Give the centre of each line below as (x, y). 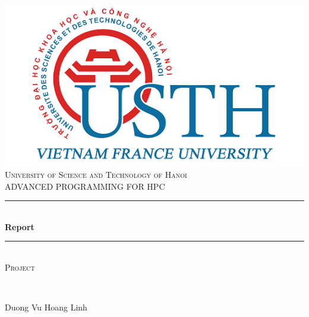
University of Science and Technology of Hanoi (96, 174)
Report (20, 226)
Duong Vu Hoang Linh (46, 307)
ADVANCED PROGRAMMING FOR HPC (85, 186)
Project (20, 267)
